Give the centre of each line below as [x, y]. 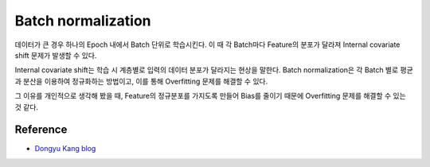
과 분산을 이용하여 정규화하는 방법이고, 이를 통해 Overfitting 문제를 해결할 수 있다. [141, 81]
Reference [41, 130]
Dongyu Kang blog [65, 149]
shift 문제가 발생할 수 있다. [56, 55]
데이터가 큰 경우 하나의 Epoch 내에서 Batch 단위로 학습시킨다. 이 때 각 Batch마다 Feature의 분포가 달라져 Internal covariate [207, 45]
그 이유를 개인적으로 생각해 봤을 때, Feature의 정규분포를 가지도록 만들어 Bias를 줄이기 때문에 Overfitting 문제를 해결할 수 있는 [210, 96]
